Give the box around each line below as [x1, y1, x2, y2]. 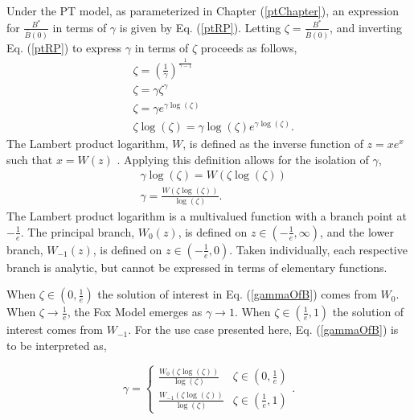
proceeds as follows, [200, 39, 297, 56]
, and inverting [330, 19, 403, 35]
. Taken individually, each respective [229, 241, 408, 257]
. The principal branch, [20, 223, 135, 240]
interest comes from [6, 321, 103, 338]
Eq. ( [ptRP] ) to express [6, 39, 122, 56]
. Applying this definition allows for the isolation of [117, 150, 369, 167]
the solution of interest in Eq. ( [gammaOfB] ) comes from [97, 286, 377, 303]
